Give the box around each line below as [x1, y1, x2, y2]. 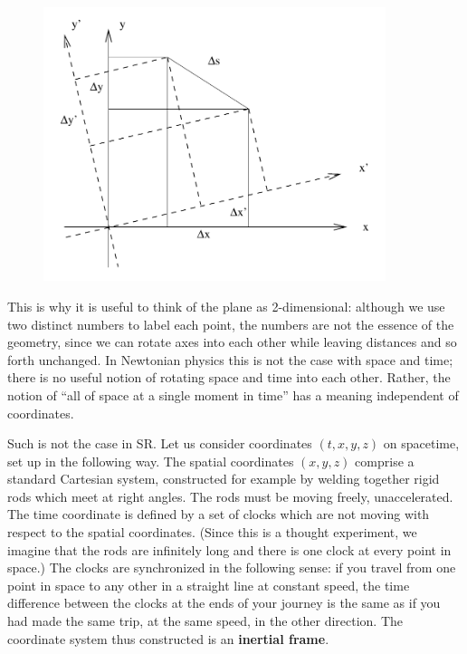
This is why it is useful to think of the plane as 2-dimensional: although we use [7, 296, 445, 315]
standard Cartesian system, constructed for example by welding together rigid [7, 469, 440, 488]
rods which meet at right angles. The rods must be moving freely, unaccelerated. [7, 486, 453, 505]
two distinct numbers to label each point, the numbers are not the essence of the [7, 314, 454, 333]
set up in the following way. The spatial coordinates [7, 451, 294, 470]
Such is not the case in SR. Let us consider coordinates [7, 434, 312, 453]
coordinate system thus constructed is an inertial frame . [7, 629, 329, 648]
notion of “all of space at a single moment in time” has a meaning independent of [7, 385, 459, 404]
